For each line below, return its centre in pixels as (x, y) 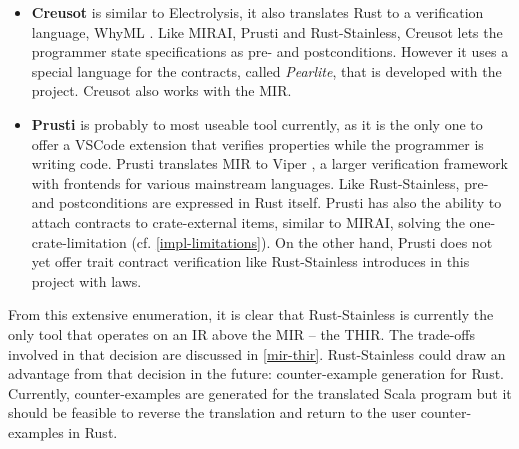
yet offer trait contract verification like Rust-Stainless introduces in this (250, 261)
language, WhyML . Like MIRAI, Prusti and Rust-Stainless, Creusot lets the (267, 31)
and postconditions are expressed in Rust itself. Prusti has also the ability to (266, 202)
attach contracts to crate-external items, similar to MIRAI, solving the (248, 221)
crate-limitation (79, 241)
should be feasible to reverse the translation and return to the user (212, 412)
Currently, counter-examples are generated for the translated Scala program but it (260, 392)
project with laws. (86, 280)
